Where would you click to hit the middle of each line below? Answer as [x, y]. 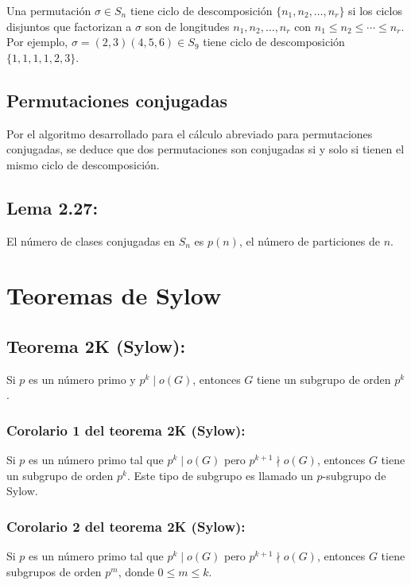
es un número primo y [82, 379]
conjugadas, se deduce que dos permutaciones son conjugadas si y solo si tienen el [205, 149]
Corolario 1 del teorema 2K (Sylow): [126, 430]
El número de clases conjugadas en [91, 240]
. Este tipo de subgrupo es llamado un [220, 475]
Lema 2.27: [52, 207]
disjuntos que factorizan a [69, 26]
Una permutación [49, 10]
